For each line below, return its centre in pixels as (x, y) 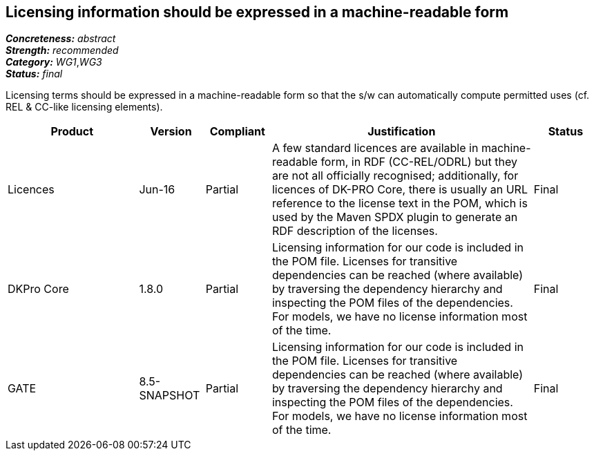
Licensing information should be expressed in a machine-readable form (257, 12)
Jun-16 (157, 190)
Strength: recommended (62, 50)
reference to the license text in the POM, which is (400, 203)
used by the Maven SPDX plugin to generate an (395, 217)
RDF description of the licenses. (355, 231)
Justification (402, 132)
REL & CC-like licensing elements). (84, 107)
